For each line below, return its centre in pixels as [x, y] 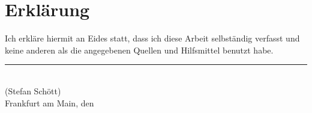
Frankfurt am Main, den [49, 102]
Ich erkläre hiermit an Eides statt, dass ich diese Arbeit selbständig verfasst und [152, 38]
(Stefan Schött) [33, 90]
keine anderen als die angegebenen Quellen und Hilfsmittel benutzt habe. [139, 50]
